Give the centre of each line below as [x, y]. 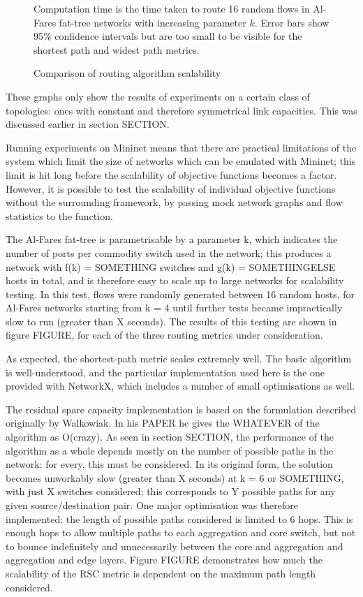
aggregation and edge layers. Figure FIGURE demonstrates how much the [164, 560]
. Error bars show [292, 22]
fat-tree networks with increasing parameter [153, 22]
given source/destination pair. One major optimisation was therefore [152, 505]
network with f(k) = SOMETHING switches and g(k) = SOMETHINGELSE [171, 266]
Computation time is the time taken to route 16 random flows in [172, 8]
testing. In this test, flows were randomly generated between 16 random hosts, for [180, 294]
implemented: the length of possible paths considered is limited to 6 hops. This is [179, 518]
